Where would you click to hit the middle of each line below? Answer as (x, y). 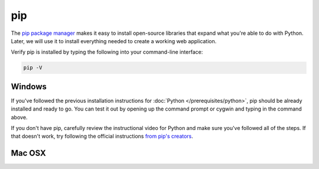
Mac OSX (29, 153)
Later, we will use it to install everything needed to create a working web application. (114, 41)
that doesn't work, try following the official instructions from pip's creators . (102, 136)
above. (19, 117)
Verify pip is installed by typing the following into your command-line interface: (107, 52)
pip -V (33, 68)
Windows (29, 87)
